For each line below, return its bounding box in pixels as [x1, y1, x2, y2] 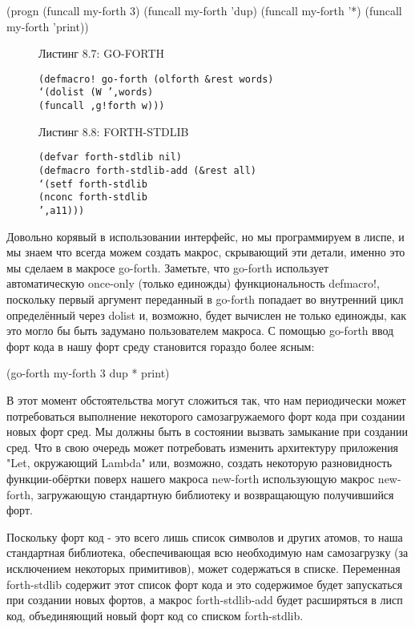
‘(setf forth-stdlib [38, 178, 148, 190]
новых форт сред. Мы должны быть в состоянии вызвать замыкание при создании [6, 423, 409, 440]
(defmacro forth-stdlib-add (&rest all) [38, 165, 257, 176]
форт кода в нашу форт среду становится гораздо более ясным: [6, 337, 315, 354]
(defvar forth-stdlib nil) [38, 151, 182, 163]
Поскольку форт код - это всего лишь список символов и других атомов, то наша [6, 528, 403, 545]
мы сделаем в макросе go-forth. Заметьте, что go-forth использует [6, 259, 329, 276]
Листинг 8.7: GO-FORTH [38, 45, 165, 62]
